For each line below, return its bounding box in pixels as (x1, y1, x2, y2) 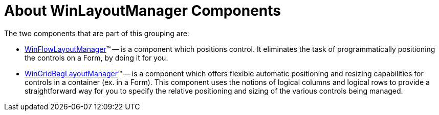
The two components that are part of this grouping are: (4, 28, 189, 38)
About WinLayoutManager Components (4, 2, 281, 19)
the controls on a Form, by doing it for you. (25, 53, 168, 62)
